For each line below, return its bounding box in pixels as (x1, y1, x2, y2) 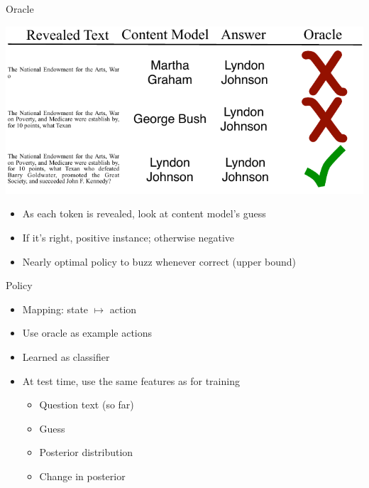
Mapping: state (22, 301, 89, 316)
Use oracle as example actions (22, 325, 153, 340)
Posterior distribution (39, 445, 133, 460)
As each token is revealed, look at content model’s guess (22, 206, 266, 221)
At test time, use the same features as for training (22, 373, 240, 388)
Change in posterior (39, 468, 126, 483)
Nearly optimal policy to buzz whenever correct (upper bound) (22, 254, 297, 269)
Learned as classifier (22, 349, 110, 364)
